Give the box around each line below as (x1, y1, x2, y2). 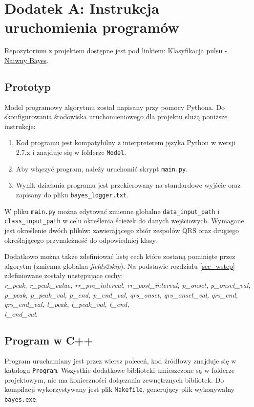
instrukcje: (4, 121, 36, 131)
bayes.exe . (4, 394, 38, 404)
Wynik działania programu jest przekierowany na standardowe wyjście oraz (16, 180, 241, 190)
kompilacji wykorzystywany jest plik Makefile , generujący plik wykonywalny (4, 384, 234, 394)
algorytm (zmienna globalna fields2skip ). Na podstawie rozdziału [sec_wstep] (4, 260, 235, 271)
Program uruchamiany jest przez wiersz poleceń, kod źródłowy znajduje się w (4, 355, 236, 365)
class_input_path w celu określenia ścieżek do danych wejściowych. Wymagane (4, 215, 244, 226)
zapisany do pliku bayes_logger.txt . (16, 189, 128, 199)
